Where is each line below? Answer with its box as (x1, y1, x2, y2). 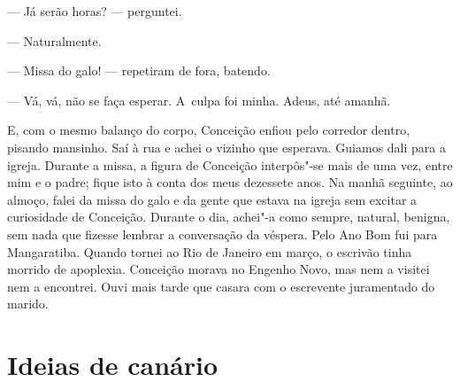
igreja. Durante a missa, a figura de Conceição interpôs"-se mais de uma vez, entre (7, 155, 453, 174)
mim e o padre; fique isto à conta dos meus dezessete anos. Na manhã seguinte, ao (7, 173, 453, 191)
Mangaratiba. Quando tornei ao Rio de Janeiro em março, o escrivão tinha (7, 242, 412, 261)
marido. (7, 294, 49, 313)
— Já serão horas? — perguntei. (7, 2, 182, 19)
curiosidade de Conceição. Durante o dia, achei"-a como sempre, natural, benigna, (7, 207, 450, 226)
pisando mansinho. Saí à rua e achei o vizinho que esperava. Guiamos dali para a (7, 137, 446, 156)
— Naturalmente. (7, 31, 102, 50)
